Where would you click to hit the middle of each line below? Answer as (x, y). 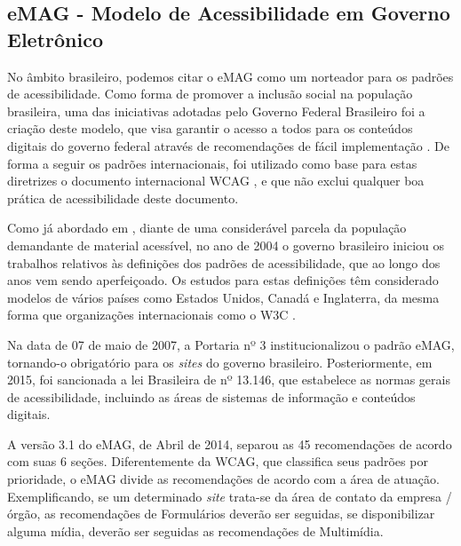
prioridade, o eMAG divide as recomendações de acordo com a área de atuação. (223, 479)
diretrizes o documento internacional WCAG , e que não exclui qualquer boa (216, 181)
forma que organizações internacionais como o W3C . (151, 315)
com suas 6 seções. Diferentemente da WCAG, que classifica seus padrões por (218, 461)
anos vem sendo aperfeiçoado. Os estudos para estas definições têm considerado (223, 280)
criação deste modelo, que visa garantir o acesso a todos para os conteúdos (210, 128)
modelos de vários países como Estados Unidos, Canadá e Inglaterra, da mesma (223, 297)
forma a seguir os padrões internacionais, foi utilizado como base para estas (212, 163)
